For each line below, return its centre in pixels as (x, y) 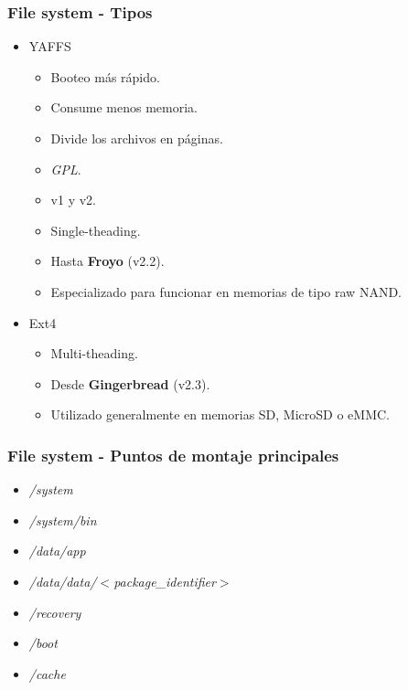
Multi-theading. (94, 353)
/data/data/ (63, 581)
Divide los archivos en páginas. (137, 138)
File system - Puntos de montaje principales (173, 455)
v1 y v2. (73, 200)
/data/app (57, 551)
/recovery (55, 612)
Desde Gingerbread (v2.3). (130, 383)
